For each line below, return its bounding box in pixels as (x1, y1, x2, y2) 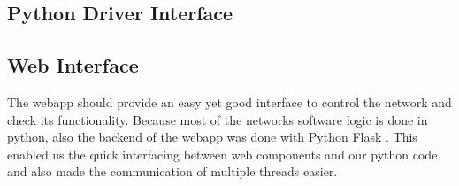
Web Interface (7, 51, 139, 79)
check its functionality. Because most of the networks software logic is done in (7, 110, 428, 128)
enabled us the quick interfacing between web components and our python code (7, 144, 438, 163)
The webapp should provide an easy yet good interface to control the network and (7, 92, 452, 111)
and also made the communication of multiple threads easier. (7, 162, 338, 181)
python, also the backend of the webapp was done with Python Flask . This (7, 128, 417, 146)
